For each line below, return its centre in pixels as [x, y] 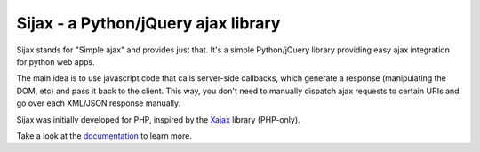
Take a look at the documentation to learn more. [104, 136]
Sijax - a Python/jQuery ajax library [148, 23]
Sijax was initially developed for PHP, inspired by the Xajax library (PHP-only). [159, 119]
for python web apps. [56, 61]
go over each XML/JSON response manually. [99, 103]
